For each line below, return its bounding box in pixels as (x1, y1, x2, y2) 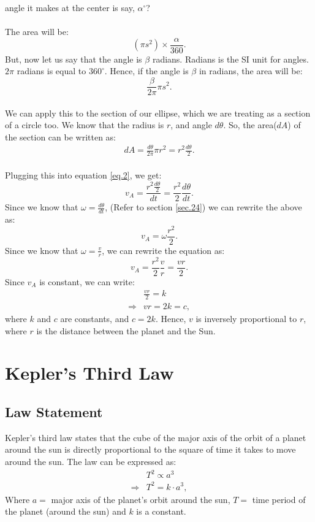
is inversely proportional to (195, 312, 297, 324)
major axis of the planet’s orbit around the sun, (51, 493, 230, 505)
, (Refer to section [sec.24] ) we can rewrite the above (105, 201, 302, 213)
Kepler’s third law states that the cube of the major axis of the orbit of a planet (5, 431, 306, 443)
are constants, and (60, 312, 129, 324)
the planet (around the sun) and (5, 505, 126, 518)
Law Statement (5, 402, 103, 421)
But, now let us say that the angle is (5, 52, 142, 65)
